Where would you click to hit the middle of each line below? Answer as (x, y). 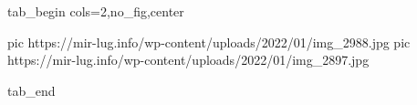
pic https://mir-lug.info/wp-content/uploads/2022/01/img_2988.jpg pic (209, 42)
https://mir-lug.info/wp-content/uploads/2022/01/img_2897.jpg (188, 60)
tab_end (31, 90)
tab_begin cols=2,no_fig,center (96, 11)
